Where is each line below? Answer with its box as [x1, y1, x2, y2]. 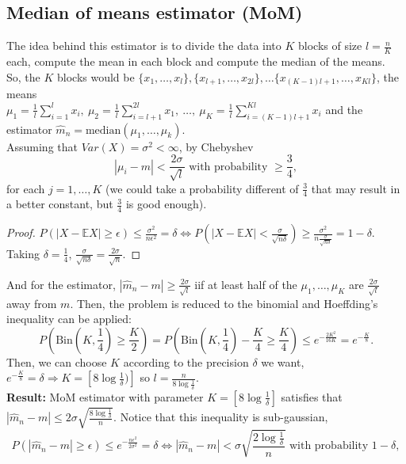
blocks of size [298, 37, 362, 54]
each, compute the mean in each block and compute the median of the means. [6, 53, 385, 70]
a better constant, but [6, 196, 113, 212]
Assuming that [6, 138, 78, 154]
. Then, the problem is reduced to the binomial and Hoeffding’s [70, 295, 378, 311]
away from [6, 295, 57, 311]
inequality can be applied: [6, 310, 132, 327]
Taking [6, 245, 40, 261]
